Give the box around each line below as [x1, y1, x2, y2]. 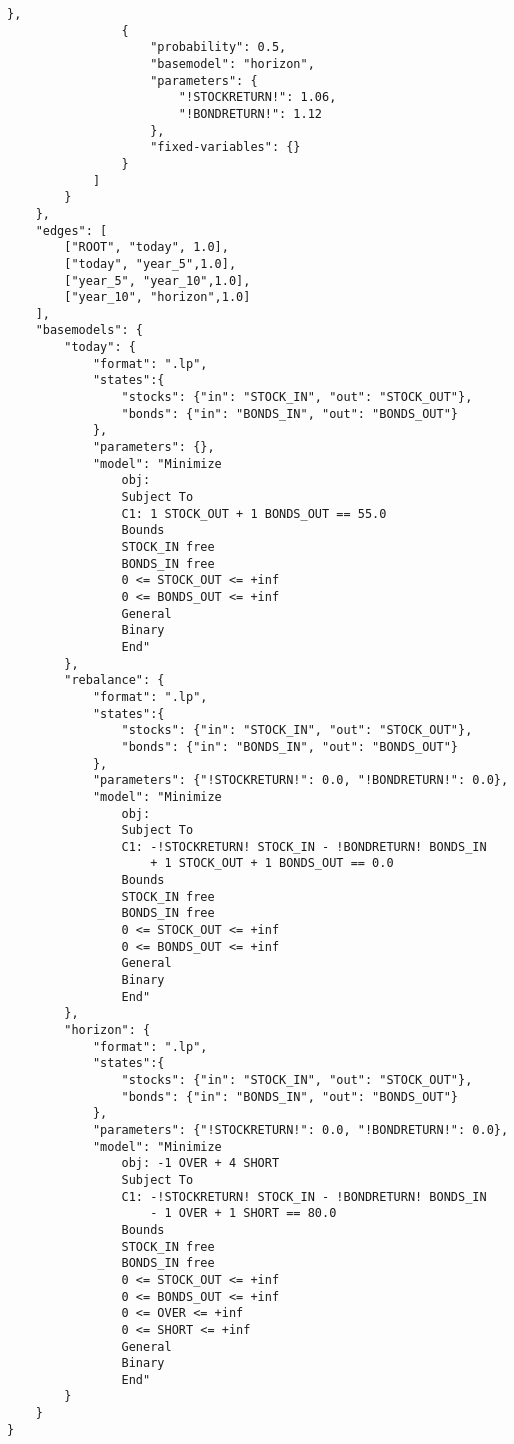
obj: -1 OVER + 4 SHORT [121, 1156, 280, 1171]
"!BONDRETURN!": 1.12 [178, 106, 322, 121]
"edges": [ [35, 223, 108, 238]
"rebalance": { [64, 673, 165, 688]
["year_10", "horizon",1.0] [64, 290, 251, 305]
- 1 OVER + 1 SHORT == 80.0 [150, 1206, 337, 1221]
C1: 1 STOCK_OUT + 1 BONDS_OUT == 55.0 [121, 506, 387, 521]
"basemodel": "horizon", [150, 56, 315, 71]
